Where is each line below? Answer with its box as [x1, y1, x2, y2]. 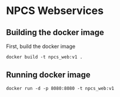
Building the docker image [6, 27, 104, 37]
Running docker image [6, 70, 91, 80]
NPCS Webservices [6, 4, 104, 18]
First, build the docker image [6, 43, 75, 50]
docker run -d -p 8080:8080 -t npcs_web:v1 [6, 85, 115, 91]
